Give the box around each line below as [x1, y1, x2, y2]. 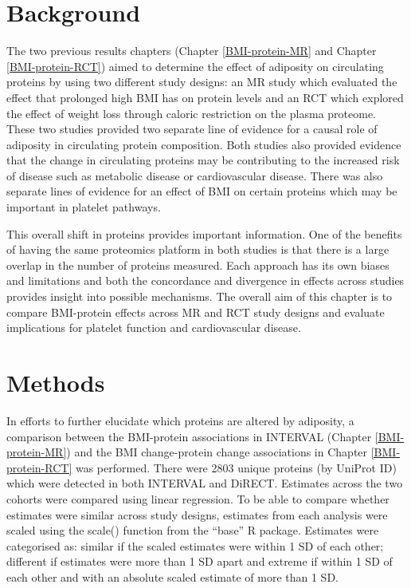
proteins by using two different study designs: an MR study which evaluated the [6, 73, 397, 90]
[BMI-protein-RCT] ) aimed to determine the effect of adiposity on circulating [6, 57, 384, 74]
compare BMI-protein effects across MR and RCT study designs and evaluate [6, 303, 385, 320]
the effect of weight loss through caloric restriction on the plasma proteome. [6, 105, 377, 121]
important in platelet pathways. [6, 199, 161, 215]
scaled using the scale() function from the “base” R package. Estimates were [6, 522, 379, 539]
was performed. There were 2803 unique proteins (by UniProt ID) [75, 459, 397, 476]
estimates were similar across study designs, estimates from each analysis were [6, 506, 388, 523]
